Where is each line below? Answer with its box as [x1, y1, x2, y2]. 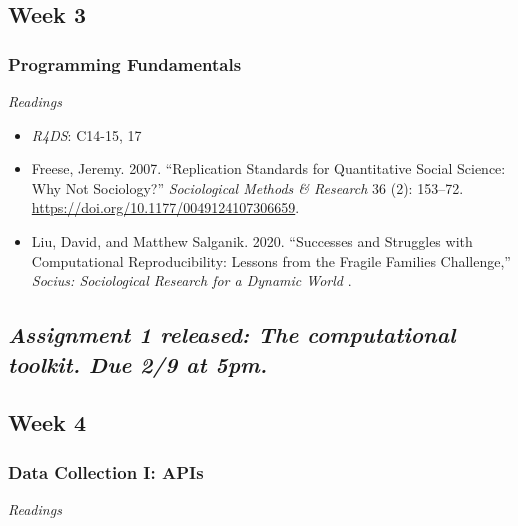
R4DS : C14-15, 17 [31, 124, 142, 145]
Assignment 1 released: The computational [8, 319, 456, 350]
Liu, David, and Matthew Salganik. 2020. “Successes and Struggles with [31, 230, 473, 251]
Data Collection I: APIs [8, 459, 204, 484]
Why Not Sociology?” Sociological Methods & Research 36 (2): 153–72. [31, 177, 464, 198]
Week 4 [8, 407, 86, 438]
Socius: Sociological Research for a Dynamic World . [31, 270, 352, 291]
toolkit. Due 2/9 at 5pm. [8, 348, 268, 379]
